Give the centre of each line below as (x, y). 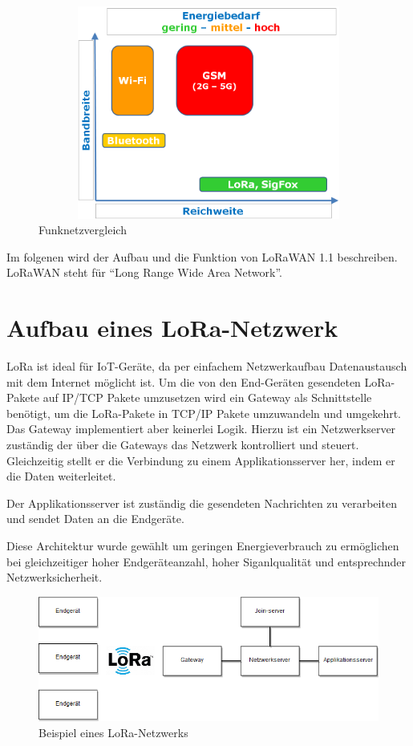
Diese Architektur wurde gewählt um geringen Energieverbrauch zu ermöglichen (203, 545)
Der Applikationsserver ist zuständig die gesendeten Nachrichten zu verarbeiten (202, 503)
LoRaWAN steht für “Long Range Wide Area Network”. (144, 272)
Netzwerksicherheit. (55, 577)
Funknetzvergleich (83, 230)
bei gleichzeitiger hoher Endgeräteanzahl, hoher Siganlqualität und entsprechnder (206, 561)
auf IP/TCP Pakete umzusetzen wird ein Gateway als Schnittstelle (207, 397)
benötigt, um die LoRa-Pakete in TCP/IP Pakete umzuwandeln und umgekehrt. (204, 413)
